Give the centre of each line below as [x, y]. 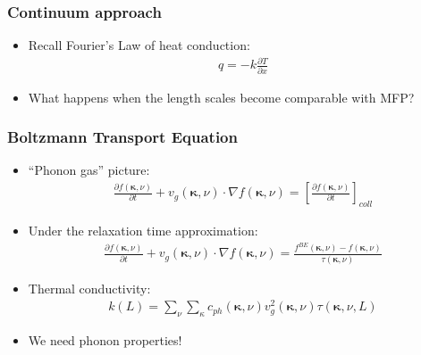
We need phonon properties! [105, 340]
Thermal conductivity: [89, 288]
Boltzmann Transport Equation [122, 137]
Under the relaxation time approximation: [143, 230]
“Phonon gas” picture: [89, 170]
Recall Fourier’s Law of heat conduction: [139, 45]
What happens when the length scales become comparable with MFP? [221, 97]
